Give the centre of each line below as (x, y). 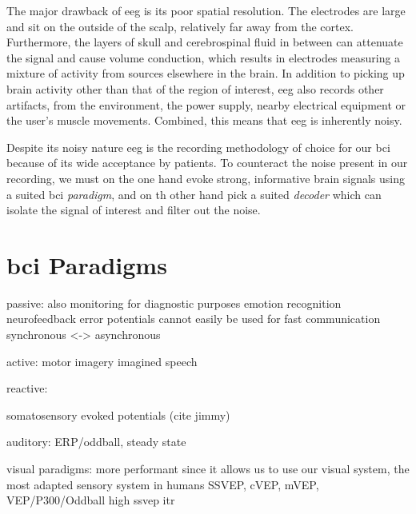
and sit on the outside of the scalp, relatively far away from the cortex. (180, 26)
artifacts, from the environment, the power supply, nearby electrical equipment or (206, 104)
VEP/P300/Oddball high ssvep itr (91, 500)
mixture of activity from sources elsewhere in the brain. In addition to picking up (206, 73)
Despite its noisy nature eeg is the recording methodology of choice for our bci (198, 147)
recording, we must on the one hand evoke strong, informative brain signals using (206, 178)
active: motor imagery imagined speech (102, 361)
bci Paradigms (87, 264)
